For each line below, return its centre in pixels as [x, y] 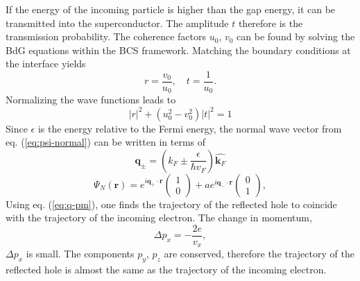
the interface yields [46, 63]
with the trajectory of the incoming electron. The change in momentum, [159, 218]
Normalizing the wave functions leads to [91, 100]
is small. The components [80, 254]
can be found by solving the [296, 36]
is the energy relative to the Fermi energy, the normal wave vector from [190, 128]
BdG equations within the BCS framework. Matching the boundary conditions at [178, 50]
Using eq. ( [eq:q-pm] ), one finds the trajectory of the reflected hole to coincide [171, 204]
